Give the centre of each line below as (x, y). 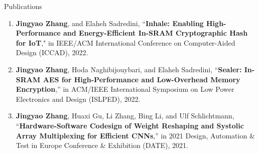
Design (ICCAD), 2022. (52, 52)
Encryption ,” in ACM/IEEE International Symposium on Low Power (125, 89)
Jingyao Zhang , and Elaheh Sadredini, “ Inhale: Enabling (110, 23)
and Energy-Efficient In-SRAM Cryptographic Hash (156, 33)
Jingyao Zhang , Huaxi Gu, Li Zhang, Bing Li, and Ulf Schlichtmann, (125, 116)
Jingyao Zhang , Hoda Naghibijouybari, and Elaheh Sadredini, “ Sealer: (129, 69)
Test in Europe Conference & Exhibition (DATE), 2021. (102, 145)
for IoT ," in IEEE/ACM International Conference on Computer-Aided (125, 42)
